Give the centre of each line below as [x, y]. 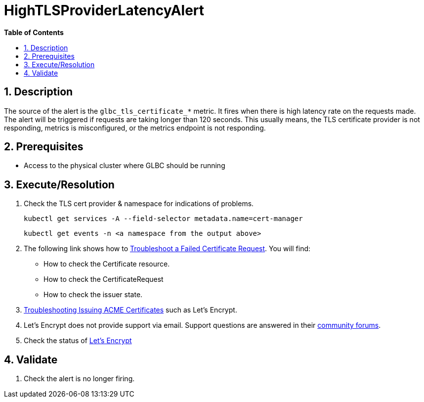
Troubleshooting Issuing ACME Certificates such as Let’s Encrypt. [130, 310]
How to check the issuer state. [93, 295]
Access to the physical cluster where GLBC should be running [125, 166]
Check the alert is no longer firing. [79, 379]
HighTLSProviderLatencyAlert [104, 10]
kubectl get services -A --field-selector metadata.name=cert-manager [163, 219]
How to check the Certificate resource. [107, 264]
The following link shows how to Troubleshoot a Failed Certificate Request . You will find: [167, 249]
